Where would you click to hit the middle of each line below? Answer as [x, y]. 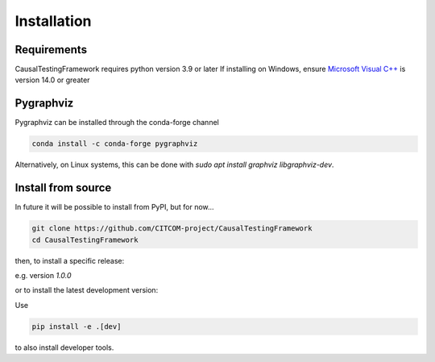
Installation [53, 21]
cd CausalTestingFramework [85, 239]
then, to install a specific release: [70, 260]
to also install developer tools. [64, 347]
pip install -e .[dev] [77, 326]
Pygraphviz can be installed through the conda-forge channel [117, 123]
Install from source [63, 188]
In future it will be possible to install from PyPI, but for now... [114, 207]
